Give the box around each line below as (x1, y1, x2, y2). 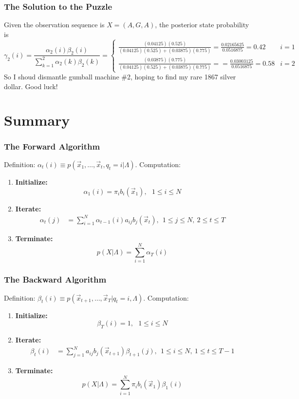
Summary (4, 110, 70, 130)
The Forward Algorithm (4, 140, 100, 152)
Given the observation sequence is (4, 19, 105, 30)
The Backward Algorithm (4, 273, 107, 285)
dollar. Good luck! (4, 81, 58, 91)
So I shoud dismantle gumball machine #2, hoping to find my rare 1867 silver (4, 72, 236, 82)
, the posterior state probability (155, 19, 249, 30)
